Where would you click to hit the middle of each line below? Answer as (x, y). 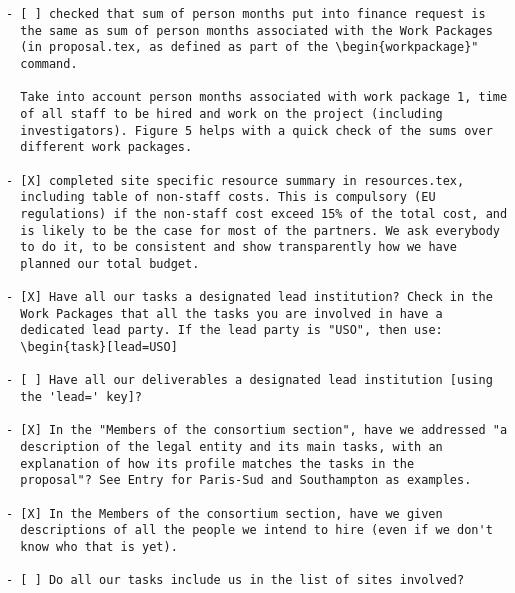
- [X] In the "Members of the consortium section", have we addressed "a (257, 430)
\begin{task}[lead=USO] (99, 347)
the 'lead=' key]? (81, 397)
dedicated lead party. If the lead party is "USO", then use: (231, 330)
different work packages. (106, 147)
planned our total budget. (110, 263)
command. (49, 63)
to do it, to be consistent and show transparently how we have (239, 247)
